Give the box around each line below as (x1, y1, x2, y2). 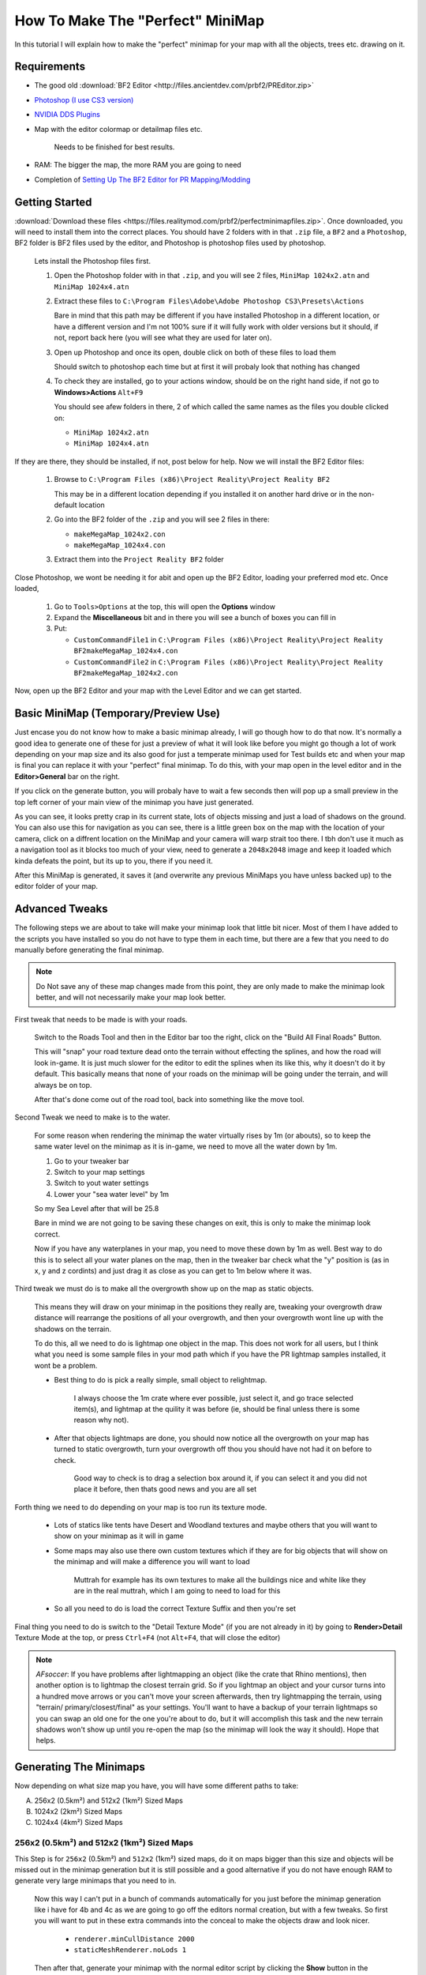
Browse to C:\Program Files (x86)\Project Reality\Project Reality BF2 (54, 475, 331, 484)
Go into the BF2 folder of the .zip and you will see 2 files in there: (54, 514, 270, 525)
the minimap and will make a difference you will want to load (54, 1557, 250, 1567)
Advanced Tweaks (14, 902, 108, 916)
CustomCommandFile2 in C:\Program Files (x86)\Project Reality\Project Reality (73, 656, 383, 667)
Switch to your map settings (54, 1167, 145, 1176)
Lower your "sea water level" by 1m (54, 1189, 170, 1198)
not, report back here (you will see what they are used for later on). (54, 333, 272, 343)
